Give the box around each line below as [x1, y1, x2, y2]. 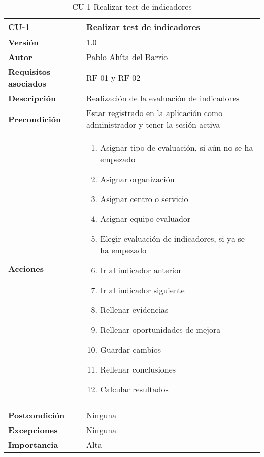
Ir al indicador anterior [100, 264, 182, 276]
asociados [8, 77, 46, 89]
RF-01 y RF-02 [86, 71, 141, 83]
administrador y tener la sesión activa [86, 119, 220, 130]
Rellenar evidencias [100, 304, 169, 316]
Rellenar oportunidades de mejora [100, 324, 221, 335]
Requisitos [8, 66, 51, 77]
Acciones [8, 262, 44, 274]
